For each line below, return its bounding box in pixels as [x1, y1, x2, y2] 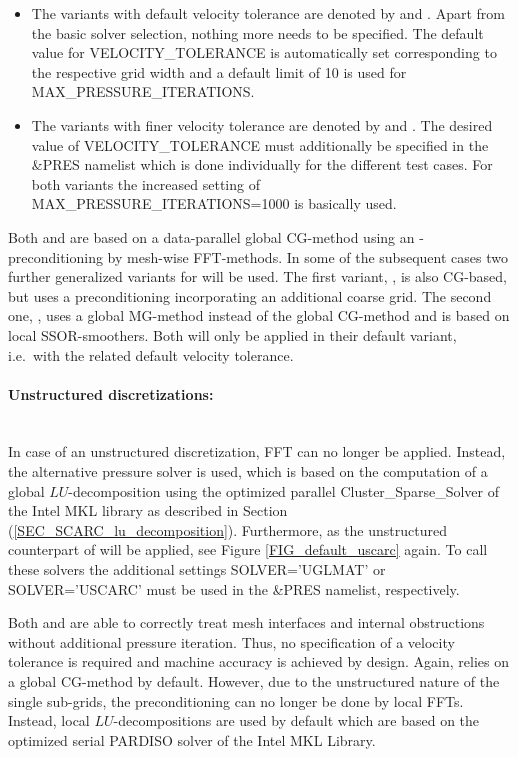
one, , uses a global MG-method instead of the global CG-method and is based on [8, 305, 510, 326]
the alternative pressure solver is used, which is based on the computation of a [8, 461, 488, 482]
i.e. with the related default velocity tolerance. [8, 344, 294, 365]
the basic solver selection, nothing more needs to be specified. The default [31, 22, 484, 43]
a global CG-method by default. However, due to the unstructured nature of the [8, 671, 500, 692]
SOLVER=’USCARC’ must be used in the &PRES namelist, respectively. [8, 578, 460, 599]
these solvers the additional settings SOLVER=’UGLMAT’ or [8, 559, 386, 580]
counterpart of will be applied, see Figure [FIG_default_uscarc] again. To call [8, 539, 488, 560]
